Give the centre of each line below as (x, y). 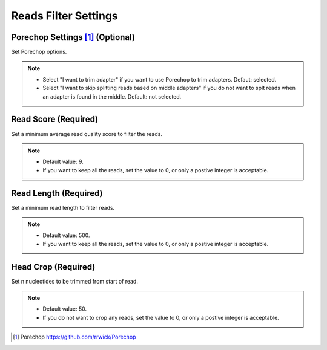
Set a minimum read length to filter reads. (63, 207)
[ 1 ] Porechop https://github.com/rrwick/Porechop (74, 337)
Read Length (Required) (57, 193)
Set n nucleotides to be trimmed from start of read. (75, 281)
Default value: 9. (63, 162)
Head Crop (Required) (53, 267)
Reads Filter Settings (64, 16)
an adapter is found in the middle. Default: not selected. (112, 96)
